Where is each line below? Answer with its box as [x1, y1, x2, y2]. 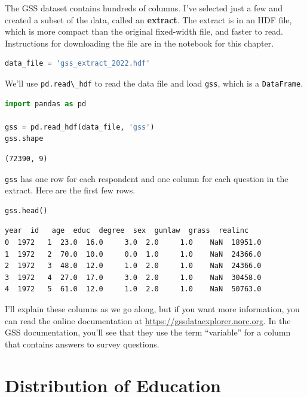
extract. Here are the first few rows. [5, 184, 136, 196]
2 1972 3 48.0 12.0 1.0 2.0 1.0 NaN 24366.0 [5, 261, 262, 270]
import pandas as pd [5, 99, 87, 108]
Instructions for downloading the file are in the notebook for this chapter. [5, 36, 274, 49]
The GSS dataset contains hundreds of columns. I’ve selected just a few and [5, 2, 283, 14]
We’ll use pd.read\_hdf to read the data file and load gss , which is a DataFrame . [5, 76, 303, 89]
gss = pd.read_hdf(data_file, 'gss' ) [5, 122, 155, 131]
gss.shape [5, 134, 44, 143]
